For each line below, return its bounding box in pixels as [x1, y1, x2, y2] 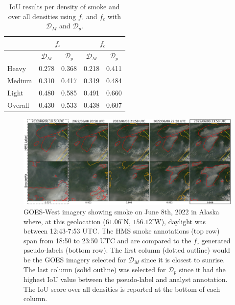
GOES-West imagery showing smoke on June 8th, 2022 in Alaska [23, 206, 219, 216]
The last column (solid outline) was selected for [23, 264, 166, 274]
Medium [7, 75, 32, 86]
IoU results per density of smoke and [9, 1, 120, 11]
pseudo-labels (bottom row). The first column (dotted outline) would [23, 245, 230, 255]
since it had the [179, 264, 226, 274]
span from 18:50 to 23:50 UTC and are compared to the [23, 235, 191, 245]
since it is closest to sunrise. [141, 254, 225, 264]
